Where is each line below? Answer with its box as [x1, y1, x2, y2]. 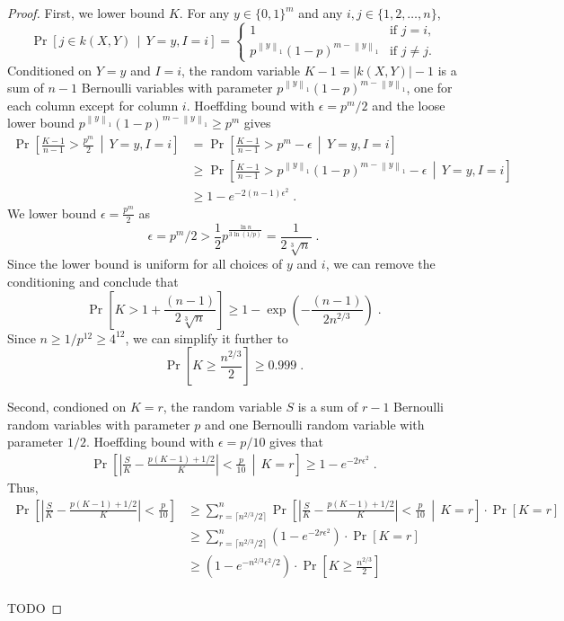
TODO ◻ [7, 599, 63, 617]
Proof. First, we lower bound [7, 4, 165, 22]
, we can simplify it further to [125, 328, 288, 347]
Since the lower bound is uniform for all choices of [7, 254, 283, 273]
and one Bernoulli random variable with [205, 414, 425, 433]
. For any [179, 4, 230, 22]
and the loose [372, 95, 445, 114]
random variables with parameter [7, 414, 190, 433]
